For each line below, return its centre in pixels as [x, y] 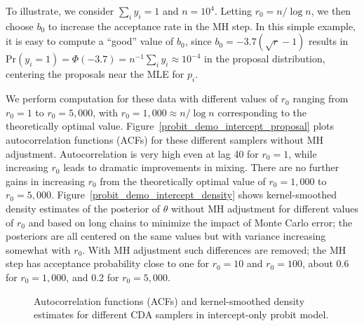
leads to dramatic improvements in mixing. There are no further [201, 167]
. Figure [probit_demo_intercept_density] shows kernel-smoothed [194, 195]
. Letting [233, 11]
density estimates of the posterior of [83, 208]
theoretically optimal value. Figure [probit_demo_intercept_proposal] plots [170, 126]
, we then [331, 11]
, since [198, 41]
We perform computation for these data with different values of [142, 99]
